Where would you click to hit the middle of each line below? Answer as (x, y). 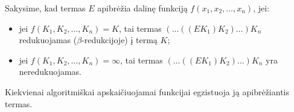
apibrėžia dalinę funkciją (142, 8)
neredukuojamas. (50, 72)
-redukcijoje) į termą (120, 40)
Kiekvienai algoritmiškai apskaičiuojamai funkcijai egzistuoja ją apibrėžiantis (147, 91)
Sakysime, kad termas (45, 8)
